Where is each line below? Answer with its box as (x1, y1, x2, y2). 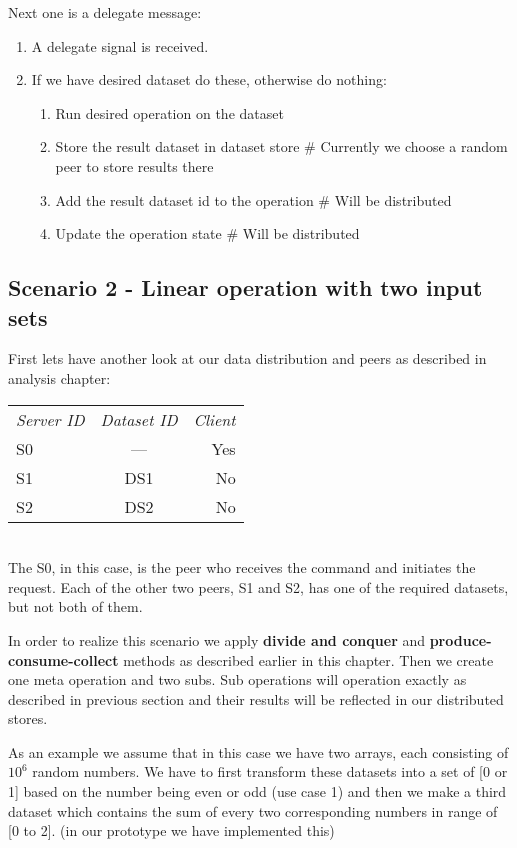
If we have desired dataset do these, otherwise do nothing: (31, 69, 387, 90)
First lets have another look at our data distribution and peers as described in (8, 348, 487, 369)
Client (193, 407, 236, 431)
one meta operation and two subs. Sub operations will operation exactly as (8, 669, 467, 690)
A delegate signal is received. (31, 35, 209, 56)
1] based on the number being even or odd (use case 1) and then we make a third (8, 781, 507, 802)
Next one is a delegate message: (8, 2, 202, 22)
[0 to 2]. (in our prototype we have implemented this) (8, 820, 335, 841)
